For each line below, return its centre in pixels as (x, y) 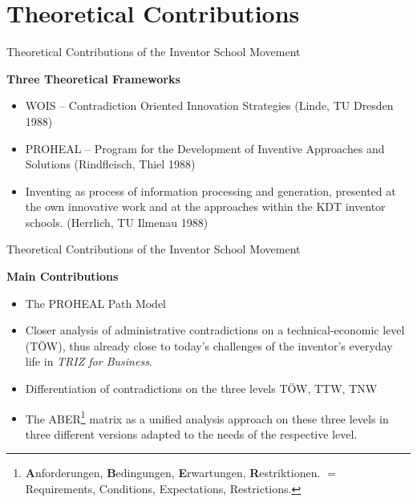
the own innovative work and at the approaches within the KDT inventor (205, 206)
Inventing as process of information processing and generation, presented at (211, 190)
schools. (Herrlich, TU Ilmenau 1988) (117, 222)
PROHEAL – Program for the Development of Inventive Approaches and (205, 148)
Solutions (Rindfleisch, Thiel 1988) (110, 164)
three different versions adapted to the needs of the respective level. (191, 433)
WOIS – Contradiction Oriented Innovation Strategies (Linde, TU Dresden (209, 105)
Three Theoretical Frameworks (93, 78)
